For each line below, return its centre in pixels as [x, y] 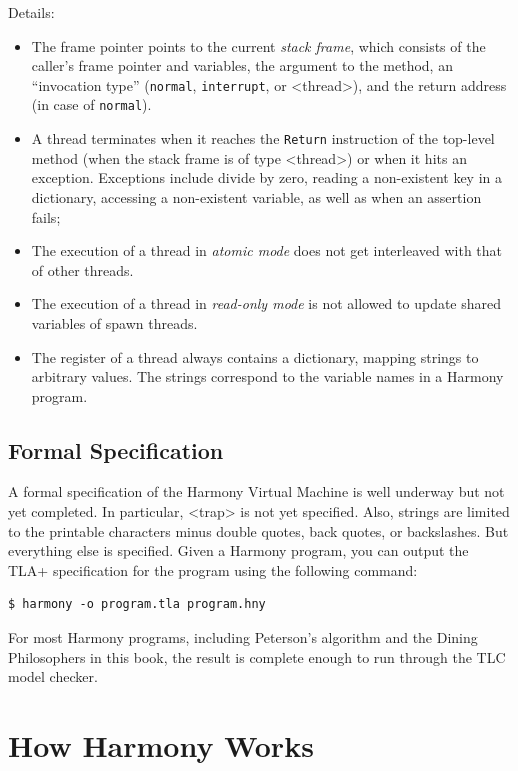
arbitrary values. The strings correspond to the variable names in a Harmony [267, 376]
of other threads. [82, 269]
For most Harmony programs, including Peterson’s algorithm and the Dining [243, 637]
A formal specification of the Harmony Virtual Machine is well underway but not [256, 491]
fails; [46, 216]
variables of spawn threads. [114, 322]
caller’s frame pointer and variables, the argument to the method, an [242, 65]
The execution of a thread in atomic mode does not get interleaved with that [266, 250]
